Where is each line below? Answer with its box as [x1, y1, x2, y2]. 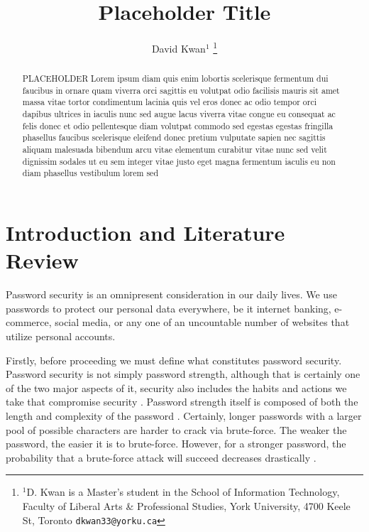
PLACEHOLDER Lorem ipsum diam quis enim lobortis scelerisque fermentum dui [22, 72, 329, 85]
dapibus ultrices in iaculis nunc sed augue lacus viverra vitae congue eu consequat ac [22, 108, 336, 120]
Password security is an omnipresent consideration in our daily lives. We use [6, 287, 337, 302]
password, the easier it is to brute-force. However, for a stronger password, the [6, 436, 346, 451]
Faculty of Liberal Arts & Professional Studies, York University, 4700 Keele [22, 498, 351, 513]
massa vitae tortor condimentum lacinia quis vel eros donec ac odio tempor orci [22, 96, 317, 108]
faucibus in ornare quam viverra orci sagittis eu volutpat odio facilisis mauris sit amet [22, 84, 340, 96]
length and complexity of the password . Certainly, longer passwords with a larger [6, 408, 362, 423]
